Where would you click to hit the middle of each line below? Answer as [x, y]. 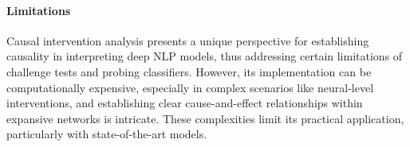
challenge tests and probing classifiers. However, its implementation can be [189, 71]
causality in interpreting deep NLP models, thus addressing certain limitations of [205, 56]
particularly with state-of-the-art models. [107, 134]
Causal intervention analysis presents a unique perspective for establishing [188, 40]
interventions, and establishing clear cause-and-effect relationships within [185, 103]
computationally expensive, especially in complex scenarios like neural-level [190, 87]
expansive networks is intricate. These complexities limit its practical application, [205, 118]
